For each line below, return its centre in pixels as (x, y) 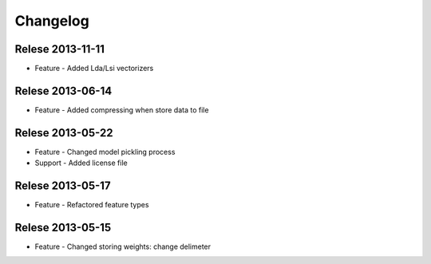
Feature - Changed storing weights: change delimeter (123, 246)
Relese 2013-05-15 (63, 227)
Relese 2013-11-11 (60, 49)
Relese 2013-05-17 (63, 186)
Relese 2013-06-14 (63, 91)
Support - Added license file (81, 163)
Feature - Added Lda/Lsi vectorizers (94, 69)
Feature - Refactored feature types (92, 205)
